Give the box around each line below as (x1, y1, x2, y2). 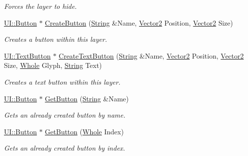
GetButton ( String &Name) (45, 93, 129, 103)
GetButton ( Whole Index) (45, 126, 124, 136)
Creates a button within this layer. (4, 34, 107, 44)
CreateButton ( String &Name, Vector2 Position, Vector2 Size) (45, 17, 233, 28)
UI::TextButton (4, 50, 51, 61)
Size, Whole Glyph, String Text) (4, 60, 102, 70)
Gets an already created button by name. (4, 110, 126, 120)
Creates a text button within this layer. (4, 76, 121, 87)
